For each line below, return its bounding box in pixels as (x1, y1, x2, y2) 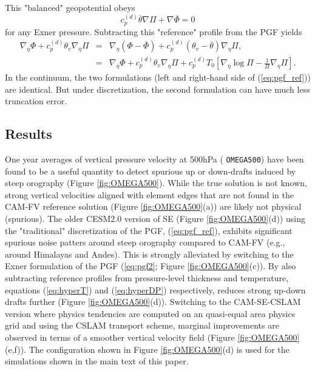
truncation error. (5, 95, 67, 107)
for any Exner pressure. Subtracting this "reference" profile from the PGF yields (5, 25, 302, 38)
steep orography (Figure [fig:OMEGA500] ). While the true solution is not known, (5, 176, 307, 189)
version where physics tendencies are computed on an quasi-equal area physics (5, 307, 296, 319)
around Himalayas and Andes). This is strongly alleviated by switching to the (5, 247, 294, 260)
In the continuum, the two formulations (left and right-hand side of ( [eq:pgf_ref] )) (5, 71, 311, 84)
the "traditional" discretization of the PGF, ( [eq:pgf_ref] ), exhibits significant (5, 224, 293, 236)
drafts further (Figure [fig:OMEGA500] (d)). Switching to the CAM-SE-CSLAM (5, 295, 301, 308)
